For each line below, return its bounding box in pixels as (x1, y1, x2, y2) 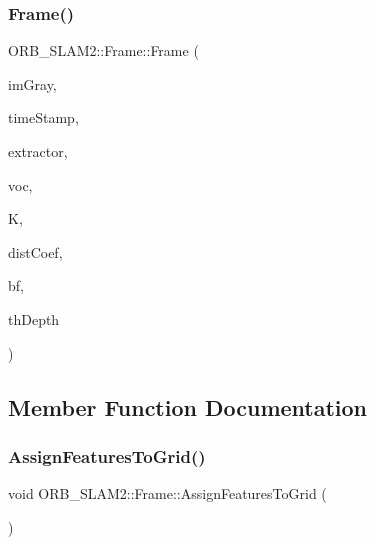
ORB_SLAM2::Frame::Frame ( (8, 40, 199, 61)
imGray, (8, 73, 57, 94)
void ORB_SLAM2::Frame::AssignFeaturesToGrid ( (8, 483, 327, 504)
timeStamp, (8, 107, 79, 128)
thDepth (8, 308, 60, 329)
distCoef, (8, 241, 63, 262)
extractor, (8, 141, 68, 161)
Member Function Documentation (8, 391, 368, 422)
